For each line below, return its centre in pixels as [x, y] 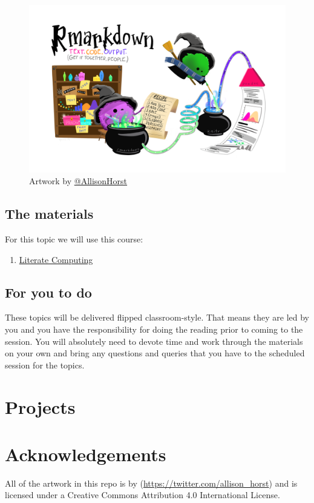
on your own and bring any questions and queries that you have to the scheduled [155, 353]
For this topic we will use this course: [74, 238]
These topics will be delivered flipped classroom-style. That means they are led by [157, 317]
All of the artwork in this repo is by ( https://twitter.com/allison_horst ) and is [151, 483]
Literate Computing [56, 259]
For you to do [48, 292]
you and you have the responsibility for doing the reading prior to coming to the [154, 329]
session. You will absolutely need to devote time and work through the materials [154, 341]
